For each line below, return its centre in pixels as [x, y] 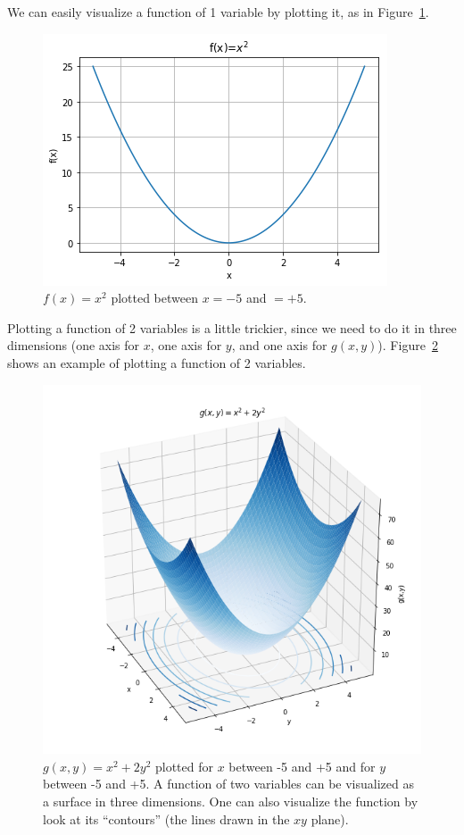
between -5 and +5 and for [302, 766]
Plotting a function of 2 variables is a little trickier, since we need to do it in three [232, 327]
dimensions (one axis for [74, 345]
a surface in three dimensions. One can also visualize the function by [231, 802]
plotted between [154, 298]
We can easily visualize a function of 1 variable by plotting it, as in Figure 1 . [218, 12]
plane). [330, 818]
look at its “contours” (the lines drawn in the [166, 818]
